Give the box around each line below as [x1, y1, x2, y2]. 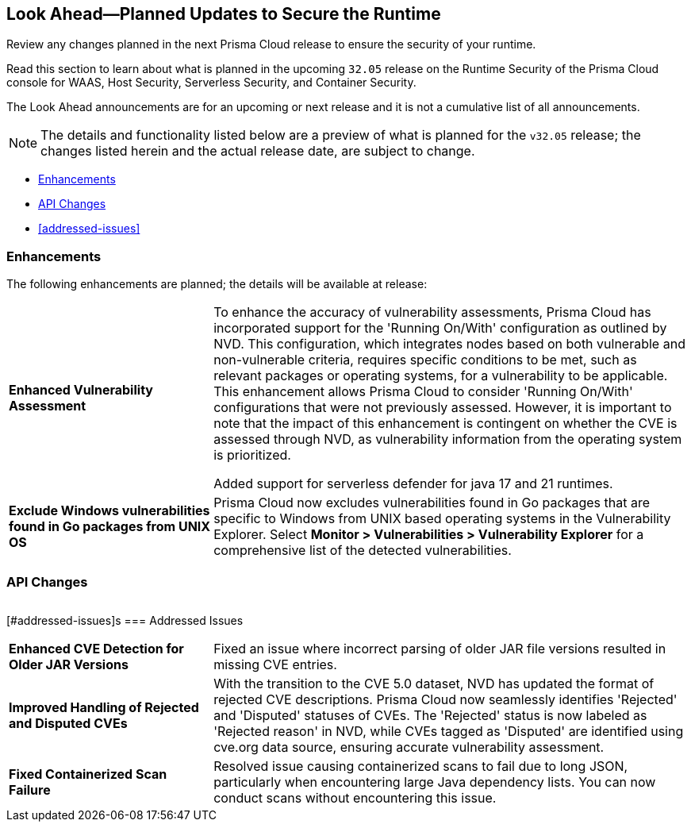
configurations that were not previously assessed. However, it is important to [213, 399, 672, 416]
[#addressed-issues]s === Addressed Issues [6, 613, 244, 627]
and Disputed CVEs [9, 714, 128, 731]
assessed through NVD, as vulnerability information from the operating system [213, 431, 682, 448]
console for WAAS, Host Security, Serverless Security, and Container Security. [6, 75, 417, 90]
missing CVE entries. [213, 656, 337, 672]
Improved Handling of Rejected [9, 699, 199, 715]
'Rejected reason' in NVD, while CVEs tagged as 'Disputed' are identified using [213, 722, 684, 739]
